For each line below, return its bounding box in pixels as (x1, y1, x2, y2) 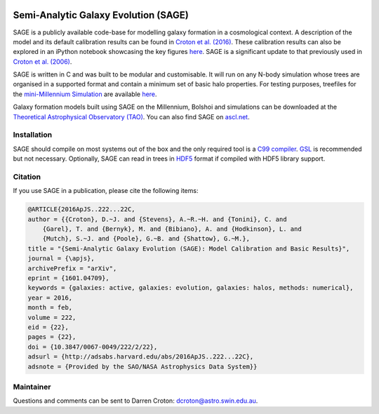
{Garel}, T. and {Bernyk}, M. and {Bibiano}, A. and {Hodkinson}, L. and (42, 225, 302, 233)
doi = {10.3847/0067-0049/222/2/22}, (27, 342, 158, 351)
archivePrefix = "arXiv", (27, 264, 117, 272)
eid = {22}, (27, 323, 69, 331)
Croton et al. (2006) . (13, 57, 72, 66)
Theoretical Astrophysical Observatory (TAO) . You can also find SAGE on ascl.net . (13, 112, 250, 121)
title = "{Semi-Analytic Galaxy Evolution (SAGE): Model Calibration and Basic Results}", (27, 244, 350, 253)
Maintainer (13, 382, 51, 392)
